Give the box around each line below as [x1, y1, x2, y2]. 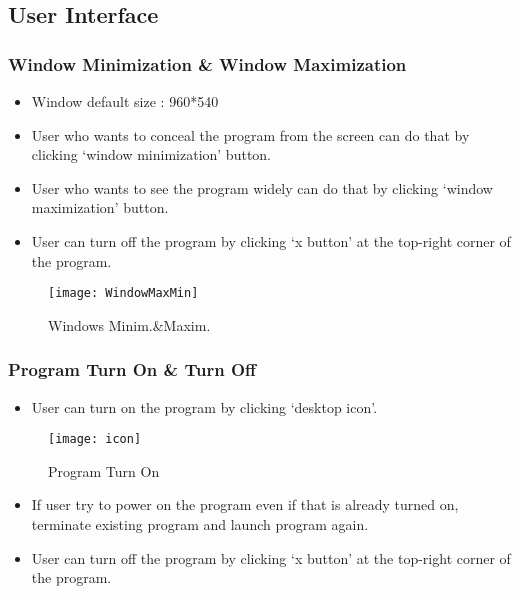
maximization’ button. [31, 197, 169, 218]
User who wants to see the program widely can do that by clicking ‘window [31, 177, 493, 198]
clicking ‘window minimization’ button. [31, 144, 271, 165]
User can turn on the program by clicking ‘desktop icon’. [31, 396, 378, 417]
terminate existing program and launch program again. [31, 514, 369, 535]
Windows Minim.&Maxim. [48, 314, 211, 335]
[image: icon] [48, 432, 142, 447]
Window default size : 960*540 [31, 91, 219, 111]
